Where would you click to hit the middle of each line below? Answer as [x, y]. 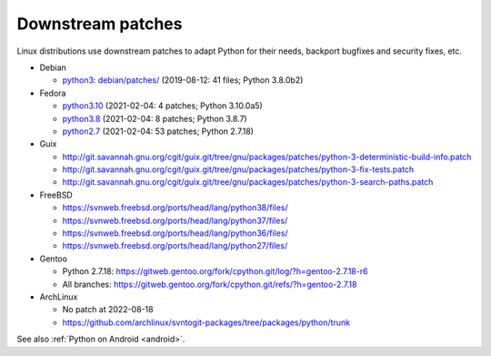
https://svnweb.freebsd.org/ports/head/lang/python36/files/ [175, 233]
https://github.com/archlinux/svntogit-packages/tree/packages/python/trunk [206, 322]
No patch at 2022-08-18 [108, 310]
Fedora [53, 93]
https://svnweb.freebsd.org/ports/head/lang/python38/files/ [175, 208]
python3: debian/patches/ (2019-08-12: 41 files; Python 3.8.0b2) [183, 80]
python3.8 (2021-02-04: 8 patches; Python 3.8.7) [155, 118]
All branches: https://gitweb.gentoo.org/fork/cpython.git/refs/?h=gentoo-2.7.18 [210, 284]
